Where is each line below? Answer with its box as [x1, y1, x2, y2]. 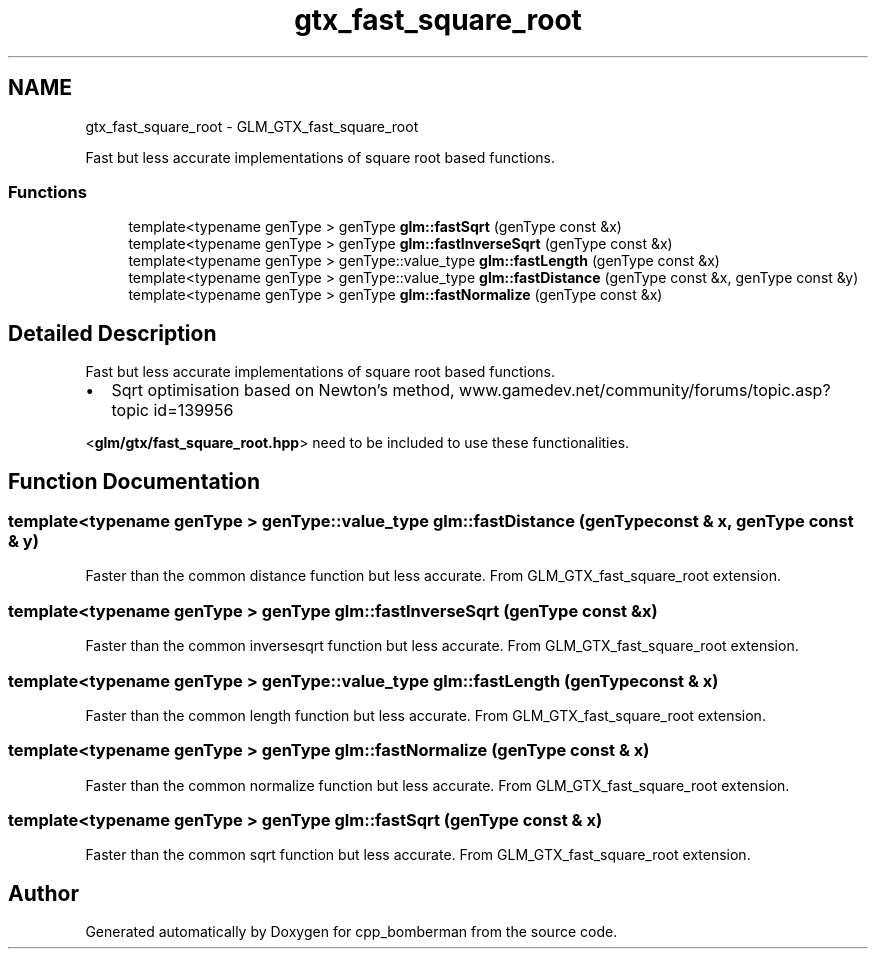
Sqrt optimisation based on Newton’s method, [111, 380, 455, 401]
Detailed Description [8, 320, 217, 346]
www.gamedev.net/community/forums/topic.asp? [459, 380, 831, 401]
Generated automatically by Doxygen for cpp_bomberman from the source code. [85, 923, 618, 941]
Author [8, 880, 79, 906]
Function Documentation [8, 468, 260, 494]
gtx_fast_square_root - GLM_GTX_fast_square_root [85, 117, 419, 135]
